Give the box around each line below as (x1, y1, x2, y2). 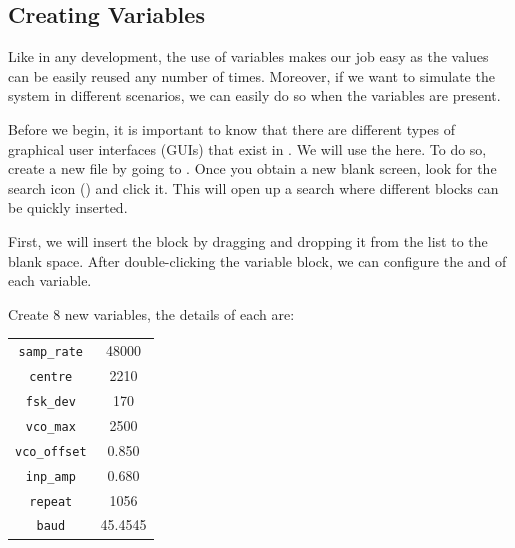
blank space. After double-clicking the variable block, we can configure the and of (8, 250, 507, 271)
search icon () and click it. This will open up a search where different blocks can (8, 177, 499, 198)
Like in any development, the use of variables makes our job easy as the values (8, 46, 489, 67)
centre (29, 369, 73, 384)
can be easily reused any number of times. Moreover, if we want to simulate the (8, 65, 495, 86)
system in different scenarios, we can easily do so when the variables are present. (8, 85, 501, 106)
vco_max (25, 419, 76, 434)
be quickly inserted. (8, 197, 128, 218)
